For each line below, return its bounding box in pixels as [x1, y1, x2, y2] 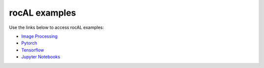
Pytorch [21, 40, 38, 46]
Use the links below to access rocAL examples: [9, 24, 104, 30]
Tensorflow [21, 47, 44, 53]
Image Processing [21, 33, 58, 39]
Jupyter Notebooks [21, 54, 61, 60]
